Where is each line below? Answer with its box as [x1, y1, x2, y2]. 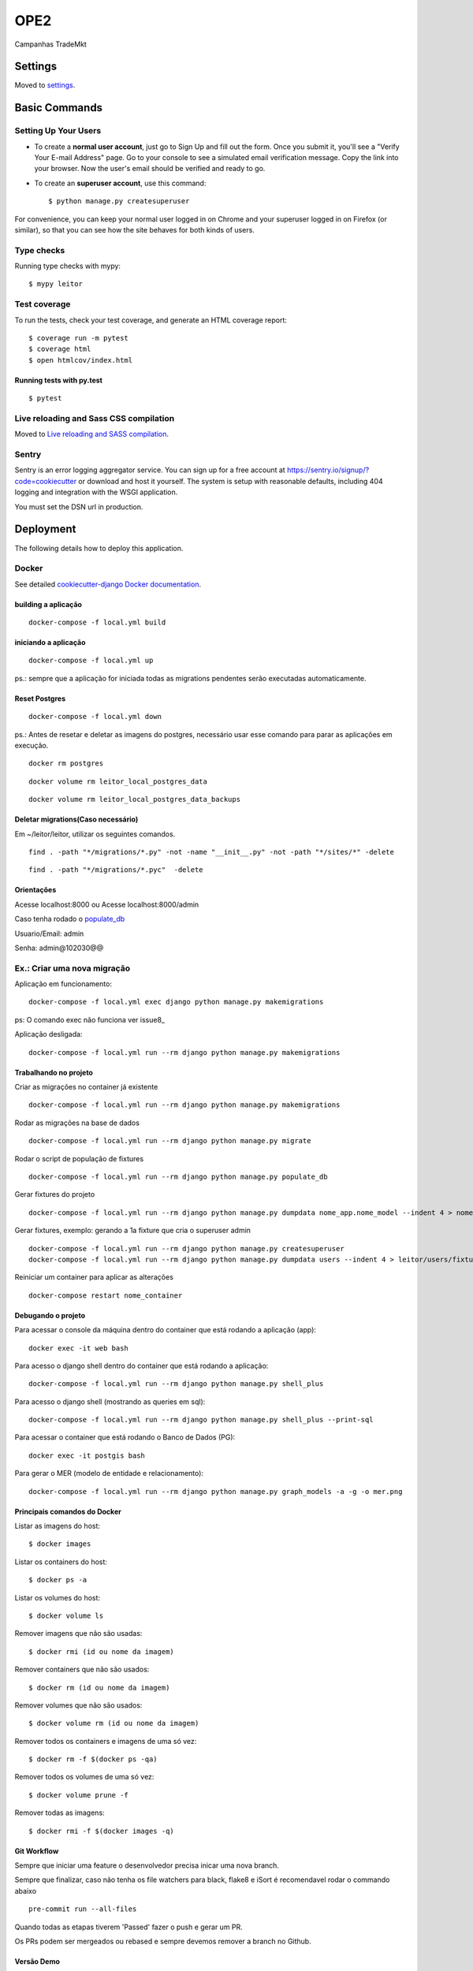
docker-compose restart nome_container [28, 1291, 183, 1300]
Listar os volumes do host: [14, 1593, 101, 1602]
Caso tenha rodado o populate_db [14, 915, 125, 924]
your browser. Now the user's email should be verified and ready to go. [34, 164, 266, 173]
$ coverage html [28, 345, 91, 354]
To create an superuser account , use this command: [34, 178, 207, 188]
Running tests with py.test [14, 375, 102, 385]
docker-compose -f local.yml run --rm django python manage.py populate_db [28, 1172, 328, 1181]
